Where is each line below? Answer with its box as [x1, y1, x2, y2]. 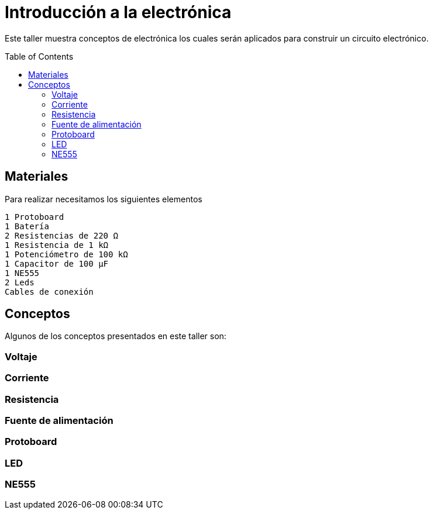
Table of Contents [5, 51, 74, 61]
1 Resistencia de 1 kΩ [5, 240, 109, 250]
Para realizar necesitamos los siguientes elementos [5, 194, 202, 204]
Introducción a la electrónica [5, 2, 232, 22]
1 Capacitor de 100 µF [5, 258, 109, 268]
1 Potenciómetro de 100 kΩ [5, 249, 128, 259]
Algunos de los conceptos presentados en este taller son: [5, 331, 226, 341]
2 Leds [5, 277, 35, 287]
